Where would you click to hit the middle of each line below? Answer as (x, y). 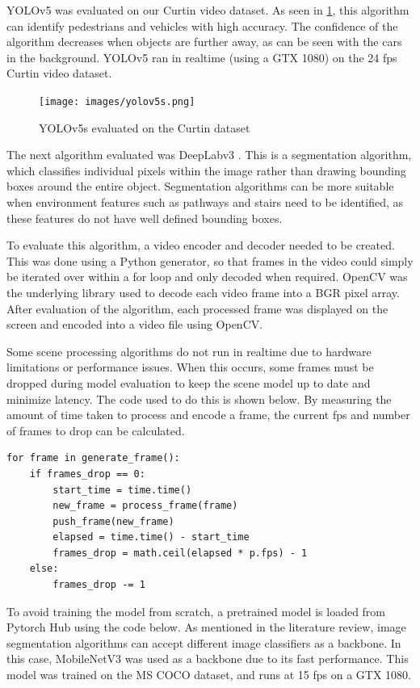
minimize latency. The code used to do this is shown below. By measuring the (199, 399)
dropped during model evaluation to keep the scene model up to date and (189, 382)
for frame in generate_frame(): (93, 458)
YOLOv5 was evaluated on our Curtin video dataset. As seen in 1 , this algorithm (208, 10)
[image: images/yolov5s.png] (117, 101)
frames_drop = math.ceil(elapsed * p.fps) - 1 (180, 553)
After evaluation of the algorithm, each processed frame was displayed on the (197, 308)
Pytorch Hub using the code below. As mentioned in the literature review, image (206, 627)
